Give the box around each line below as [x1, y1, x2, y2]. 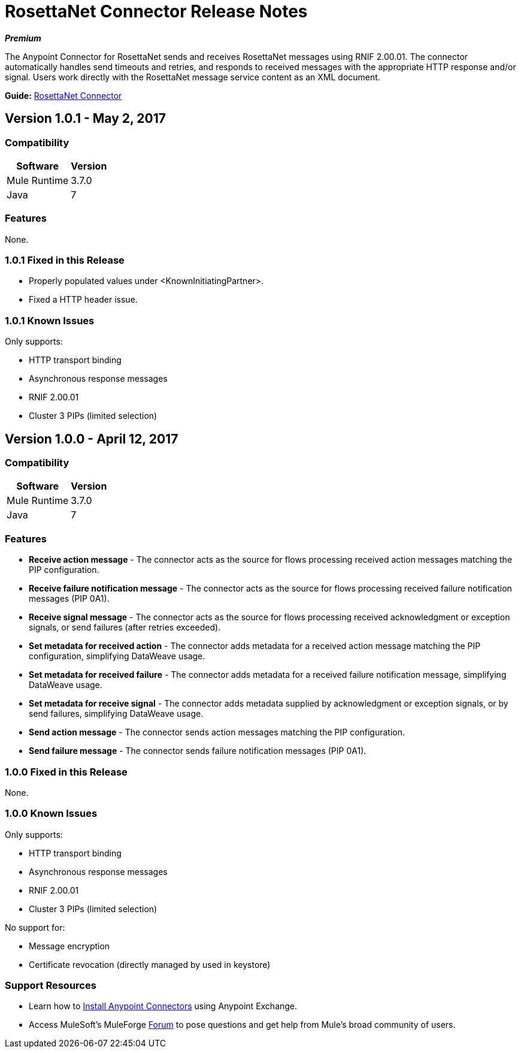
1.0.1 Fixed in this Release [5, 254, 125, 267]
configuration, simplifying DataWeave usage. [29, 651, 205, 662]
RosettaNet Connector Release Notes [5, 1, 308, 22]
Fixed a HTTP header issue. [29, 294, 138, 305]
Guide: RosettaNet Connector [5, 90, 122, 101]
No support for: [5, 922, 65, 933]
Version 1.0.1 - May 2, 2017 [5, 111, 166, 126]
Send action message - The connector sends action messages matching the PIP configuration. [29, 727, 405, 738]
